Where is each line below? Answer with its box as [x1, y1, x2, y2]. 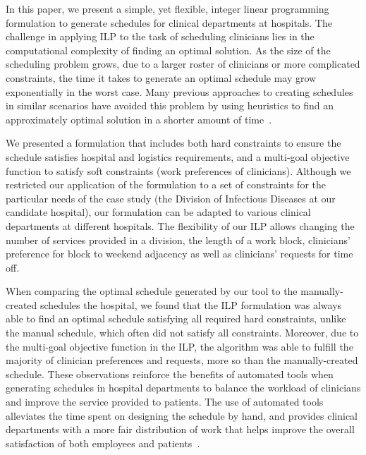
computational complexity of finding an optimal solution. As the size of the [6, 42, 331, 57]
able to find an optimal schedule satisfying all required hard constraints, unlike [6, 311, 346, 326]
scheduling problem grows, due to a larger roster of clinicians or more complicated [6, 56, 360, 71]
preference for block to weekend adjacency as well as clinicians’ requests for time [6, 246, 353, 261]
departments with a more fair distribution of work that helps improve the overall [6, 422, 355, 437]
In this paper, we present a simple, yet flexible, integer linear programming [6, 1, 329, 16]
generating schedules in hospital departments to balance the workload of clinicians [6, 380, 361, 395]
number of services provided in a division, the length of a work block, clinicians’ [6, 232, 350, 247]
